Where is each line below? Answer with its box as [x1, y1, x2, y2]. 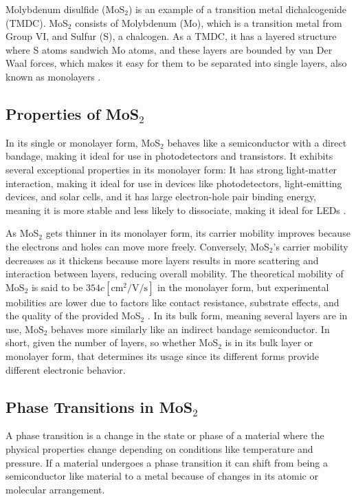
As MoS [5, 226, 39, 240]
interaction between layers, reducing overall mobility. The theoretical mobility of [5, 266, 344, 281]
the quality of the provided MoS [5, 308, 141, 323]
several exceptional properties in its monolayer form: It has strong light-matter [5, 162, 337, 176]
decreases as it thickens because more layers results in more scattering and [5, 253, 319, 267]
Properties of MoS [5, 103, 140, 124]
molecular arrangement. [5, 482, 105, 496]
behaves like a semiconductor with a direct [167, 135, 347, 149]
